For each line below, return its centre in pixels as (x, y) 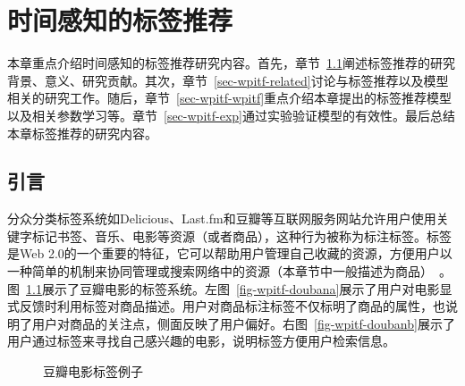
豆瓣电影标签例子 (93, 371)
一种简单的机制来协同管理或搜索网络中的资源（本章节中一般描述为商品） (220, 271)
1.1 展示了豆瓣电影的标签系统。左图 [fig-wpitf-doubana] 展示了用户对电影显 (239, 288)
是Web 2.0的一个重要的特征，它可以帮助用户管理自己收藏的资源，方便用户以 (230, 253)
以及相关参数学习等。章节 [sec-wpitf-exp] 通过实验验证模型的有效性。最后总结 (231, 115)
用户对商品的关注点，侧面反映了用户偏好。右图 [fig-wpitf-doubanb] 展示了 (243, 323)
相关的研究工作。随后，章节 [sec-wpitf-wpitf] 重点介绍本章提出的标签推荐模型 (230, 98)
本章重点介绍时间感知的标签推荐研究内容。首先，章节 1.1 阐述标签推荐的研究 (231, 63)
